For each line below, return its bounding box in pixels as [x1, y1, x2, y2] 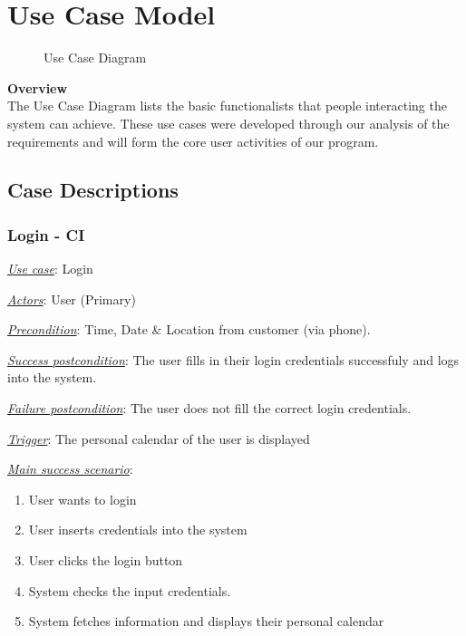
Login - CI [7, 223, 85, 246]
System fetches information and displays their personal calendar [28, 612, 384, 631]
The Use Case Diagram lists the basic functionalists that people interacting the [7, 96, 447, 115]
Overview [7, 78, 68, 97]
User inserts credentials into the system [28, 520, 248, 539]
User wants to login [28, 489, 137, 508]
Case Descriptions [7, 176, 179, 204]
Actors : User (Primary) [7, 289, 136, 308]
